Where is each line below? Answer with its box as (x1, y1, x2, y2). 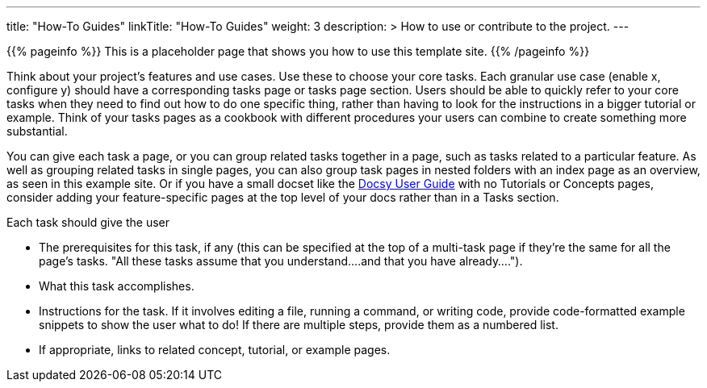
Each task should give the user (6, 215, 169, 229)
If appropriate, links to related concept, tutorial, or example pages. (39, 343, 391, 357)
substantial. (6, 124, 68, 138)
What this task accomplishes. (39, 279, 195, 293)
